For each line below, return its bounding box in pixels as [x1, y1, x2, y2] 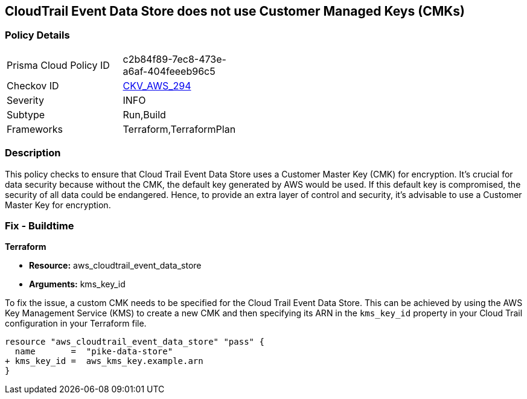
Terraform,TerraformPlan [123, 123, 236, 135]
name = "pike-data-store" [14, 346, 173, 357]
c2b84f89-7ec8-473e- [123, 53, 226, 65]
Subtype [7, 108, 45, 121]
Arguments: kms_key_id [29, 279, 126, 290]
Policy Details [5, 29, 70, 42]
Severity [7, 94, 44, 106]
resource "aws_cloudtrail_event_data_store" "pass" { [5, 337, 264, 347]
